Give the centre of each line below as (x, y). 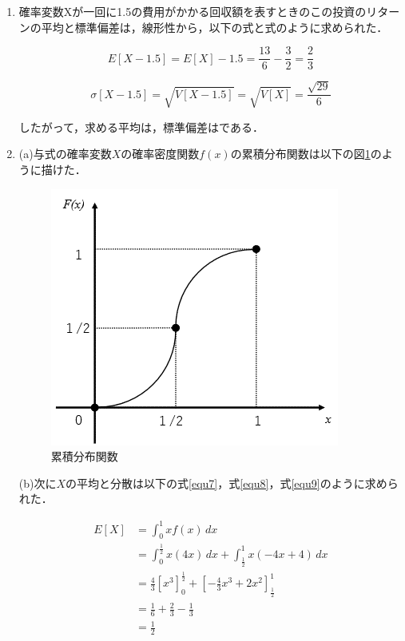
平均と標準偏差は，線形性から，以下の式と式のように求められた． (214, 27)
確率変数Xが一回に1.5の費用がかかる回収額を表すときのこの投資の (193, 11)
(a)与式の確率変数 (65, 154)
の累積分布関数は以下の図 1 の (306, 154)
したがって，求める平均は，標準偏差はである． (141, 127)
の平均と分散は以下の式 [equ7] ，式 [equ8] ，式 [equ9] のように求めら (232, 483)
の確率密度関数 (160, 154)
